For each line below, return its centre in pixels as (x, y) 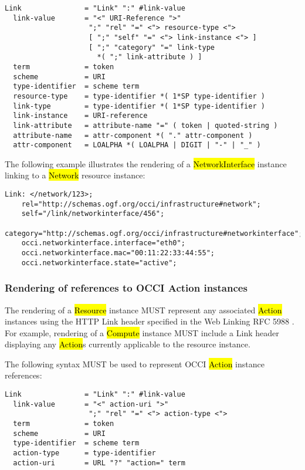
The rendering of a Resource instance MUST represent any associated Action (143, 310)
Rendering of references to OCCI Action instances (126, 288)
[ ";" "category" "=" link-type (152, 47)
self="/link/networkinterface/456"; (93, 214)
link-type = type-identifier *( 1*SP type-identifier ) (139, 106)
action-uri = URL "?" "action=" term (99, 463)
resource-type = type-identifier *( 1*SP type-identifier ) (139, 96)
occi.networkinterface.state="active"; (99, 263)
